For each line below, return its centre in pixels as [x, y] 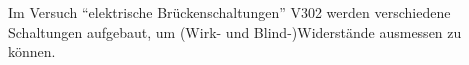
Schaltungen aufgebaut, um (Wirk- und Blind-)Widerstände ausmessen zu [235, 31]
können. [32, 51]
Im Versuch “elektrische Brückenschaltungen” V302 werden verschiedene [229, 12]
